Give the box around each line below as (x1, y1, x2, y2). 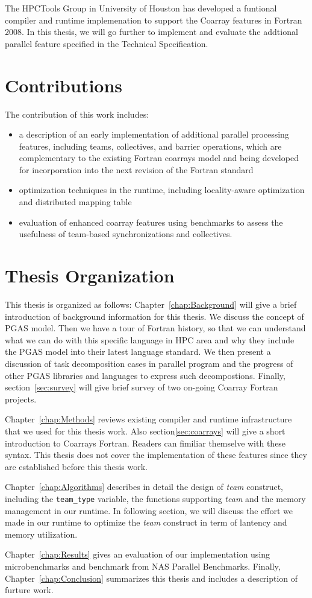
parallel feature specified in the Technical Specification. (5, 37, 208, 49)
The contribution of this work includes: (5, 107, 149, 120)
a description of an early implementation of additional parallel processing (19, 128, 289, 141)
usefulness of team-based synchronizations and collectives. (19, 227, 232, 240)
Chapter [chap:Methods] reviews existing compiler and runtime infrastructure (5, 413, 292, 425)
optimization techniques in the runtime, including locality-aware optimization (19, 183, 305, 196)
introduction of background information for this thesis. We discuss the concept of (5, 310, 304, 322)
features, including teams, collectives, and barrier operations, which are (19, 139, 282, 152)
